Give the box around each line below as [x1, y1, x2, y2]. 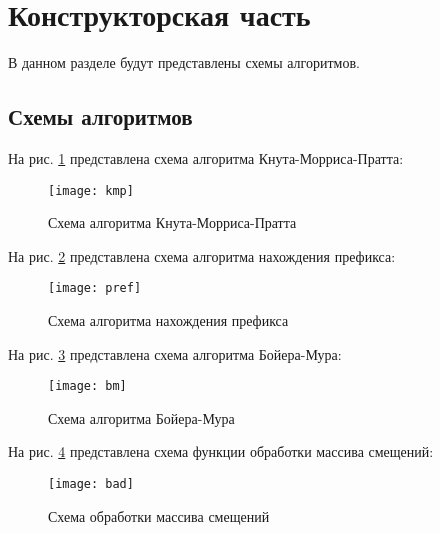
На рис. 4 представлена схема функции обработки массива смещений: [8, 441, 434, 462]
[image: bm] [48, 379, 127, 394]
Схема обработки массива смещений [48, 505, 270, 526]
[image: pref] [48, 281, 142, 296]
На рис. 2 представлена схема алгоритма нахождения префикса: [8, 245, 396, 266]
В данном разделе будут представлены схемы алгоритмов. [8, 52, 360, 73]
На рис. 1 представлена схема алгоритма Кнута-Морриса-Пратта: [8, 147, 404, 168]
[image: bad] [48, 477, 134, 492]
